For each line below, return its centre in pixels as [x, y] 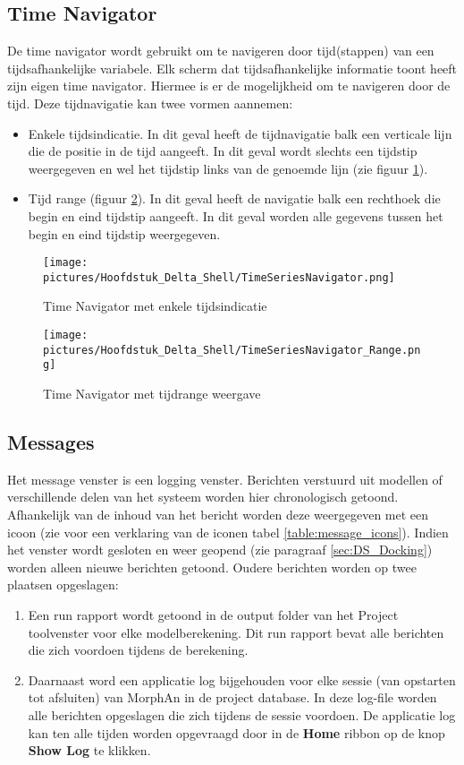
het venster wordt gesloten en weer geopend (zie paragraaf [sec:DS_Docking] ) [220, 550]
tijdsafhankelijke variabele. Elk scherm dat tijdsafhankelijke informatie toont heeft [232, 68]
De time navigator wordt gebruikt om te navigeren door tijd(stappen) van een [221, 51]
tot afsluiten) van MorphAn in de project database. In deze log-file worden [232, 697]
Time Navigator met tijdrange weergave [152, 394]
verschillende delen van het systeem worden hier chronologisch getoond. [203, 497]
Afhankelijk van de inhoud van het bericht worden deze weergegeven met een [218, 514]
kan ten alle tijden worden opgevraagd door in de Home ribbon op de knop [236, 732]
